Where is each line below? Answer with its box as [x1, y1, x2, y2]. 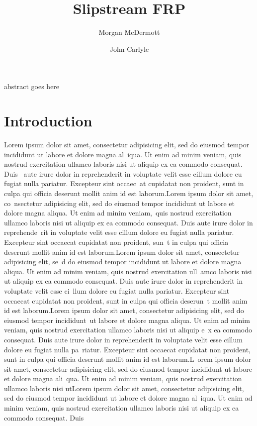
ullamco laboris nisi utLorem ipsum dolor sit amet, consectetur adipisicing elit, [4, 383, 244, 393]
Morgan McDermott [98, 27, 160, 37]
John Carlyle [109, 43, 149, 54]
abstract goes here [4, 81, 60, 92]
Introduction [4, 110, 92, 131]
